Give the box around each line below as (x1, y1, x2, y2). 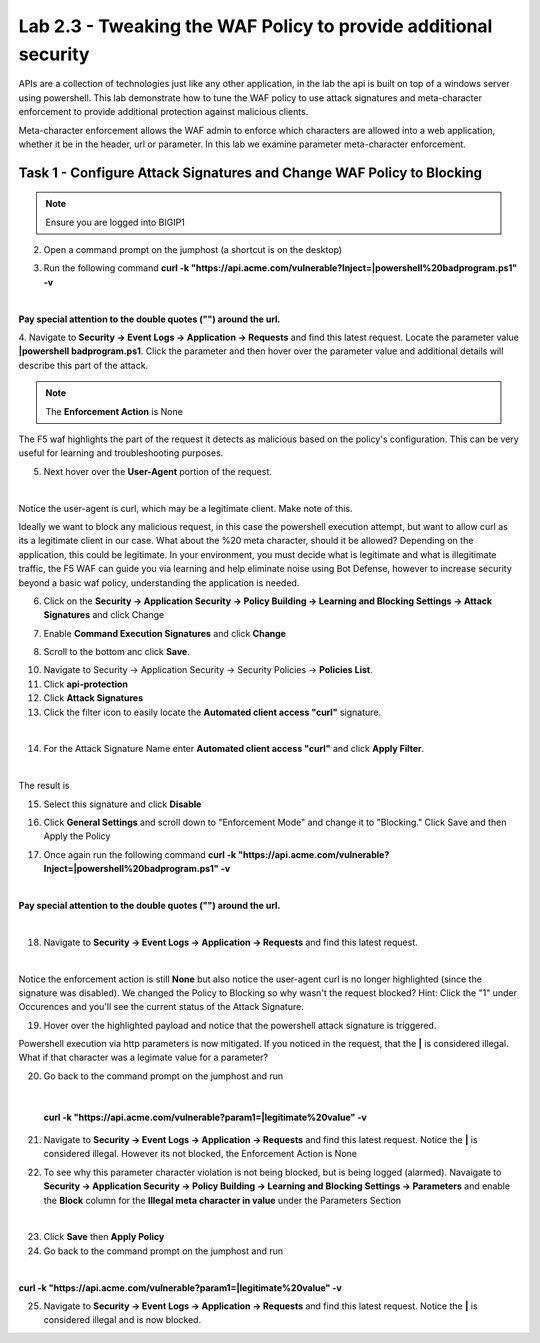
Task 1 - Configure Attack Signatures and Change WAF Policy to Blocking (18, 164, 483, 181)
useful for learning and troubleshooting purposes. (18, 447, 224, 459)
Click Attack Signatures (43, 692, 144, 704)
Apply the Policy (43, 830, 111, 842)
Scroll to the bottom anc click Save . (43, 646, 190, 658)
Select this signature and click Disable (43, 798, 202, 810)
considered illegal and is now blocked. (43, 1314, 202, 1326)
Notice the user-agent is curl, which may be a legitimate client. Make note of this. (18, 502, 354, 514)
